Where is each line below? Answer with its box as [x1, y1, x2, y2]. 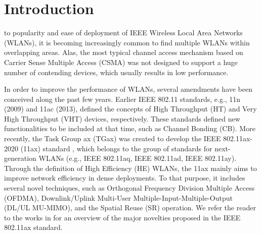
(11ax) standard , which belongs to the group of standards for [20, 143, 212, 153]
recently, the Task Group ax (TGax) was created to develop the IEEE [4, 133, 221, 144]
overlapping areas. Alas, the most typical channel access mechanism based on [4, 47, 243, 57]
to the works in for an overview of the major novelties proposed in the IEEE [4, 212, 241, 222]
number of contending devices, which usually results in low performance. [4, 67, 229, 77]
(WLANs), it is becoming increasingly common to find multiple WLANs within [4, 37, 250, 47]
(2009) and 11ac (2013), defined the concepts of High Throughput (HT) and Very [4, 103, 257, 114]
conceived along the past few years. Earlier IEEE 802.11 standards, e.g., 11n [4, 93, 241, 104]
